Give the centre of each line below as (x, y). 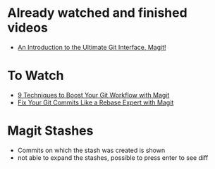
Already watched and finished (98, 13)
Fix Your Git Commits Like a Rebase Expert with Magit (96, 102)
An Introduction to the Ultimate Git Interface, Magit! (92, 47)
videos (27, 28)
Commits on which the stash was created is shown (91, 150)
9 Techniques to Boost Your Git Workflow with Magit (93, 95)
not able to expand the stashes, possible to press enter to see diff (113, 157)
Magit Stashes (50, 131)
